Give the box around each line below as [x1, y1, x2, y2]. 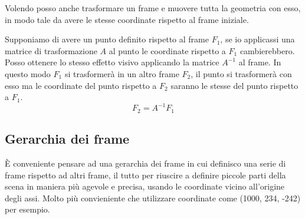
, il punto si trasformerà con [191, 67, 292, 79]
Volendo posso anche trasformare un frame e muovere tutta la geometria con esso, [5, 2, 301, 14]
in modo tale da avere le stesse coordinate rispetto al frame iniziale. [5, 13, 249, 25]
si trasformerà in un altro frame [64, 67, 179, 79]
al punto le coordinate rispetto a [109, 44, 226, 57]
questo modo [5, 67, 51, 79]
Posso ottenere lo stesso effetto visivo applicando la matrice [5, 56, 219, 68]
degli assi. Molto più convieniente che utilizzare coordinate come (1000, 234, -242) [5, 191, 301, 204]
